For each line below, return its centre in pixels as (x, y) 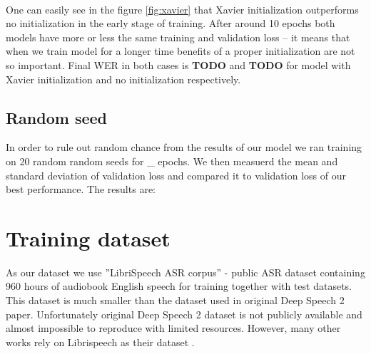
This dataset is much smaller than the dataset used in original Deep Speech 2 (175, 300)
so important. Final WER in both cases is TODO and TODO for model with (178, 64)
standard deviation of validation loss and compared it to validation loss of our (176, 175)
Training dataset (88, 238)
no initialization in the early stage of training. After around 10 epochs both (171, 23)
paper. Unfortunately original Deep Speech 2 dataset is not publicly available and (184, 314)
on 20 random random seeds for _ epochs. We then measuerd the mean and (172, 161)
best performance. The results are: (81, 189)
